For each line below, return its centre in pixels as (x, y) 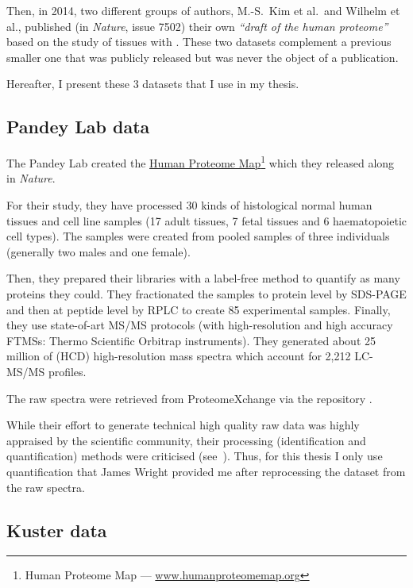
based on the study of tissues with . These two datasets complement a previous (199, 42)
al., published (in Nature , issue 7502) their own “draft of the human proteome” (197, 26)
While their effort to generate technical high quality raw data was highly (183, 425)
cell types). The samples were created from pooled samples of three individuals (198, 236)
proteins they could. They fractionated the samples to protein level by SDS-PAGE (206, 293)
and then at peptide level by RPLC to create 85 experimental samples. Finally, (199, 309)
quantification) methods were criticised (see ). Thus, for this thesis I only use (195, 456)
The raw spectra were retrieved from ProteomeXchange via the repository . (189, 398)
